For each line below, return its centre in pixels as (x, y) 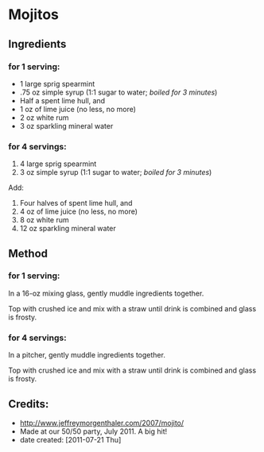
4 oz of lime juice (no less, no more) (78, 211)
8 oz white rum (44, 220)
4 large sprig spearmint (58, 164)
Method (28, 253)
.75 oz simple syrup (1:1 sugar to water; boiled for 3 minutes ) (118, 92)
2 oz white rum (44, 118)
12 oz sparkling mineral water (68, 229)
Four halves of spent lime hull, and (76, 203)
